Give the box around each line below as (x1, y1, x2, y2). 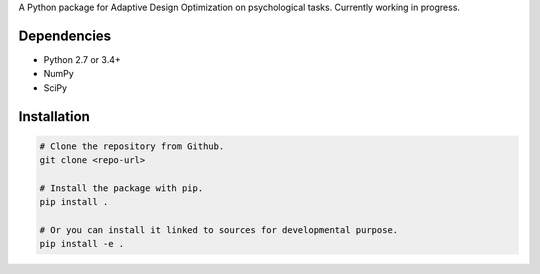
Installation (18, 108, 90, 125)
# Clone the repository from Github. (39, 140, 225, 152)
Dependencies (18, 27, 112, 44)
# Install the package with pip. (39, 182, 204, 194)
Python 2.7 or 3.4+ (43, 53, 121, 65)
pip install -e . (39, 238, 125, 250)
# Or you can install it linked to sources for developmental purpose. (39, 225, 399, 236)
